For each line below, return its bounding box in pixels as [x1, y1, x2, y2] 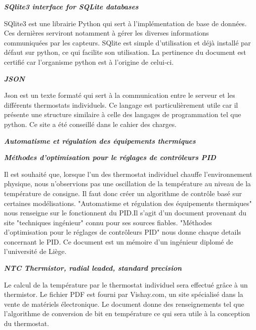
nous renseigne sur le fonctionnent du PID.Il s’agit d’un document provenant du [4, 207, 247, 218]
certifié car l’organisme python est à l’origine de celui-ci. [4, 56, 174, 67]
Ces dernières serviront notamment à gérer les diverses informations [4, 28, 209, 38]
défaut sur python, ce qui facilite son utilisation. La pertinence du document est [4, 47, 246, 57]
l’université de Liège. [4, 246, 67, 256]
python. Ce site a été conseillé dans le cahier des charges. [4, 119, 177, 129]
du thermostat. [4, 318, 49, 329]
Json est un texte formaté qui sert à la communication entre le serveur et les [4, 90, 235, 100]
